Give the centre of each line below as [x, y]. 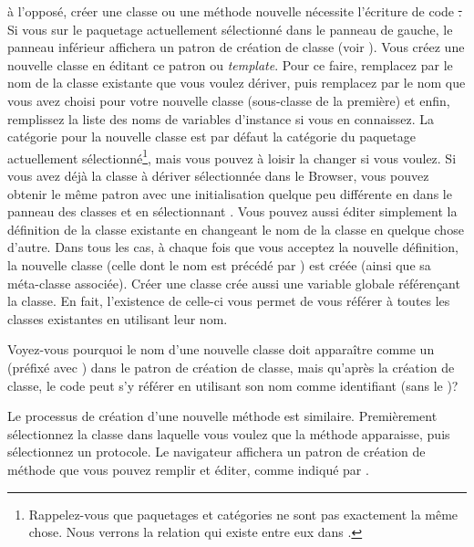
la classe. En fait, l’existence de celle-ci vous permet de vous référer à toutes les [229, 301]
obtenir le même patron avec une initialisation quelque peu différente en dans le [230, 193]
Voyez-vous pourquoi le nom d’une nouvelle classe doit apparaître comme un [221, 349]
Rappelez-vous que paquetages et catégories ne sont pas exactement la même [243, 514]
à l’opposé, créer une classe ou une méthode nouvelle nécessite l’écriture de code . [235, 11]
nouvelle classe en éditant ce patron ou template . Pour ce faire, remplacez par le [230, 64]
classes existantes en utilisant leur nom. [118, 318]
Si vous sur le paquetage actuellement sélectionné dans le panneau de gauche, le [230, 29]
